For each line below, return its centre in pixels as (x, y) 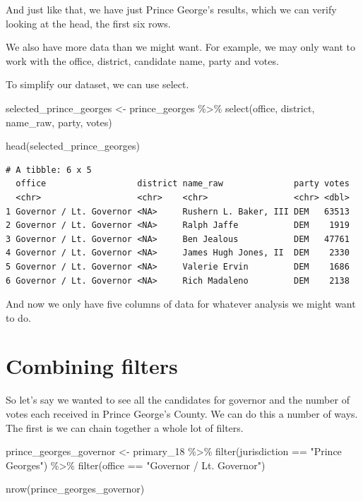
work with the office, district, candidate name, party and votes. (142, 60)
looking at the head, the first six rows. (88, 23)
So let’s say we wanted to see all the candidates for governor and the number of (178, 400)
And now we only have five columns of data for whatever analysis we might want (181, 304)
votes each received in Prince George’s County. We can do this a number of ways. (182, 414)
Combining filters (92, 366)
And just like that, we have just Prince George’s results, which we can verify (171, 9)
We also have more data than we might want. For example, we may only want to (180, 47)
